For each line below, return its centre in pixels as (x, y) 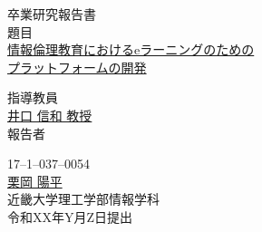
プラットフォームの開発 (77, 67)
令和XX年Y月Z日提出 (70, 216)
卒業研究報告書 (52, 14)
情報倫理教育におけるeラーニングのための (131, 49)
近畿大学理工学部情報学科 (83, 199)
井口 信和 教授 (50, 115)
